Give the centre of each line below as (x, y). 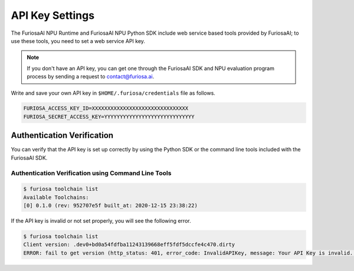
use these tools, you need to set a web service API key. (78, 41)
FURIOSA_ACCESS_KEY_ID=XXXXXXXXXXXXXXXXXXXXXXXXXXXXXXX (106, 108)
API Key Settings (53, 15)
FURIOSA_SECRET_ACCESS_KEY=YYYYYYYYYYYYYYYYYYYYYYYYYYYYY (109, 117)
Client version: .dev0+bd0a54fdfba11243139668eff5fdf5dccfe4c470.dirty (129, 245)
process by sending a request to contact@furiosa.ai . (91, 77)
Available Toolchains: (56, 197)
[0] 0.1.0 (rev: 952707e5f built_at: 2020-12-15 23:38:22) (110, 206)
